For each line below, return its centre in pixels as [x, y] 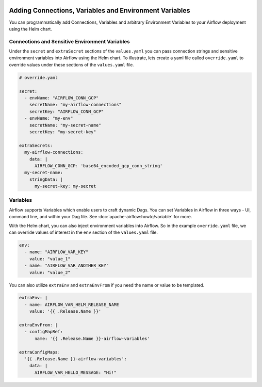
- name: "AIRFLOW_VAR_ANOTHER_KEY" [67, 266]
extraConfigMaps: [40, 352]
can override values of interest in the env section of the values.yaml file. [83, 232]
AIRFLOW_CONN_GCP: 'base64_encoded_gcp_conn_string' [98, 166]
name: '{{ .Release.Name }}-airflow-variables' [92, 339]
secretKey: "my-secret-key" [63, 132]
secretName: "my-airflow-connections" [75, 105]
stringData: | [46, 179]
